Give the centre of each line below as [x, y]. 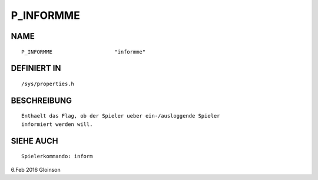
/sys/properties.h [48, 84]
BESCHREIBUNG [42, 100]
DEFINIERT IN [36, 69]
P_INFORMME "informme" [84, 52]
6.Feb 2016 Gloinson [36, 169]
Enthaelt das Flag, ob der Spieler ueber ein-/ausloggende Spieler [121, 116]
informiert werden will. [57, 124]
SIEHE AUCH [34, 141]
